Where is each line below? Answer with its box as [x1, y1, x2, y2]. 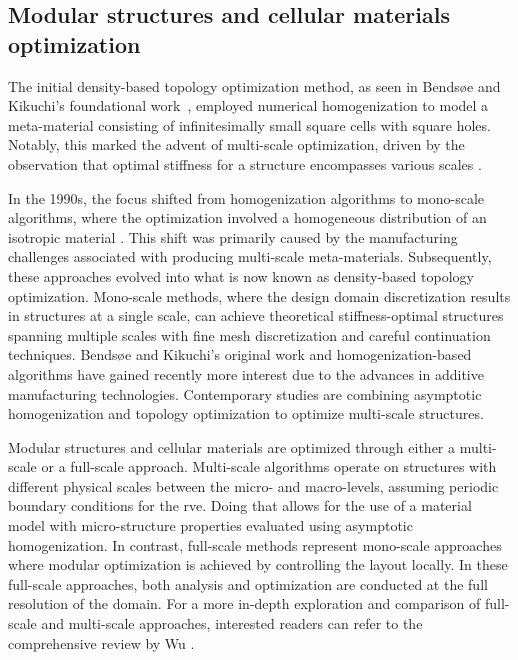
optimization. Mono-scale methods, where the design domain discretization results [8, 285, 511, 306]
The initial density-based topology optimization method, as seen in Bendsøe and [8, 75, 501, 96]
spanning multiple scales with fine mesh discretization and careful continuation [8, 324, 491, 345]
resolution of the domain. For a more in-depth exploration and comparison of [8, 593, 481, 614]
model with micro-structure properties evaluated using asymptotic [8, 515, 413, 536]
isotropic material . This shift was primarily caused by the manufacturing [8, 226, 458, 247]
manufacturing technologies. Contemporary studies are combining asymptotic [8, 383, 482, 404]
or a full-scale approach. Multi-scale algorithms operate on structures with [41, 456, 497, 477]
